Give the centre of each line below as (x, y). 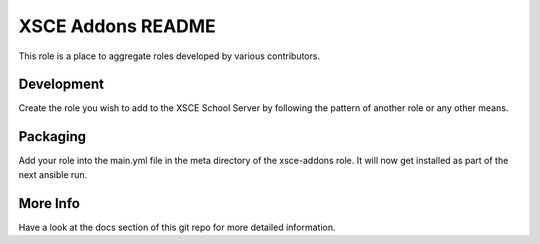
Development (61, 84)
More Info (49, 203)
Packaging (52, 136)
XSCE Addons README (117, 26)
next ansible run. (53, 174)
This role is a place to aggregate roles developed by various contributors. (169, 56)
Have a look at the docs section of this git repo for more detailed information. (177, 227)
